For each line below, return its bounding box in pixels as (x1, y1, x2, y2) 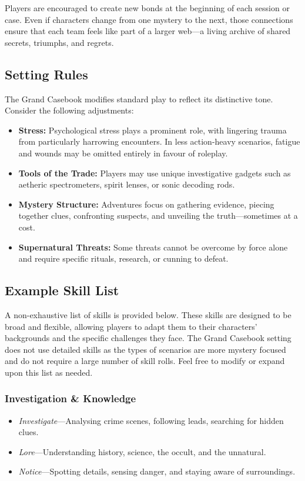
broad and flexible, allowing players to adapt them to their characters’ (5, 320, 257, 332)
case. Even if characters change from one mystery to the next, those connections (5, 13, 293, 25)
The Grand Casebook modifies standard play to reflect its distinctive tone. (5, 92, 273, 105)
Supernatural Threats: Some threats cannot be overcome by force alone (18, 240, 288, 253)
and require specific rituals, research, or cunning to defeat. (18, 252, 229, 265)
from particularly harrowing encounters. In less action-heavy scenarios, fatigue (18, 135, 300, 148)
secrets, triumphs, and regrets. (5, 36, 114, 48)
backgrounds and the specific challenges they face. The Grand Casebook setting (5, 332, 291, 344)
